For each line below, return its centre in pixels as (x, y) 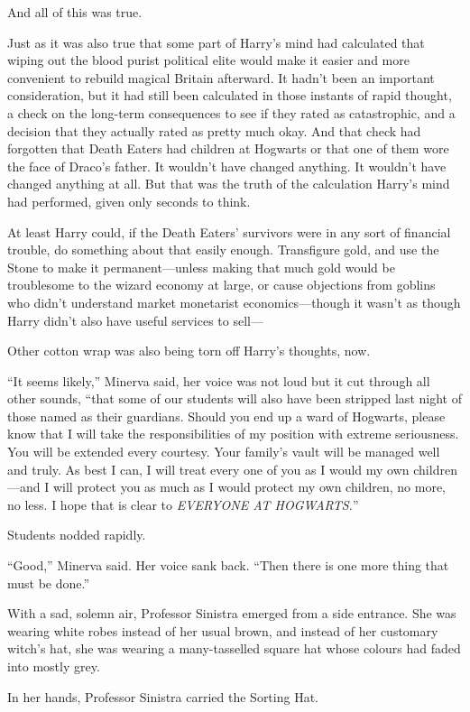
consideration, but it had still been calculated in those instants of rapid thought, (230, 95)
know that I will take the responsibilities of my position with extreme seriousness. (233, 434)
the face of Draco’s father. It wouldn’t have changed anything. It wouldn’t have (227, 166)
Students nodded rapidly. (77, 535)
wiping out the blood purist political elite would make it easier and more (208, 60)
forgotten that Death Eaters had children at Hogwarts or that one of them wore (228, 148)
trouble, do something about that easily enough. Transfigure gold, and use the (223, 250)
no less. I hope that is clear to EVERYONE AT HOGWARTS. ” (183, 504)
